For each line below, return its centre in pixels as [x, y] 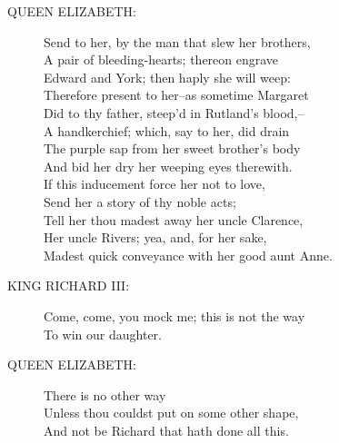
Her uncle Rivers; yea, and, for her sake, [155, 237]
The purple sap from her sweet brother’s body [172, 148]
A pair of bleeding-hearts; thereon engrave [161, 59]
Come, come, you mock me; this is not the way [174, 315]
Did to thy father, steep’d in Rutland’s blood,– [174, 112]
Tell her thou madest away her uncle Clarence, [174, 219]
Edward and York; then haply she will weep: [167, 77]
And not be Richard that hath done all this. [166, 430]
